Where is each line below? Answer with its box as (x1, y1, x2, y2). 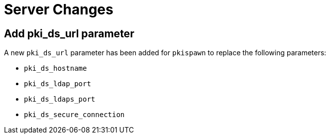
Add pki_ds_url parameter (4, 27, 134, 40)
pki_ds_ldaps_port (24, 95, 96, 104)
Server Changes (4, 1, 113, 18)
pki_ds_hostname (24, 64, 87, 73)
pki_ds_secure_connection (24, 111, 125, 119)
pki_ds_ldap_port (24, 80, 91, 88)
